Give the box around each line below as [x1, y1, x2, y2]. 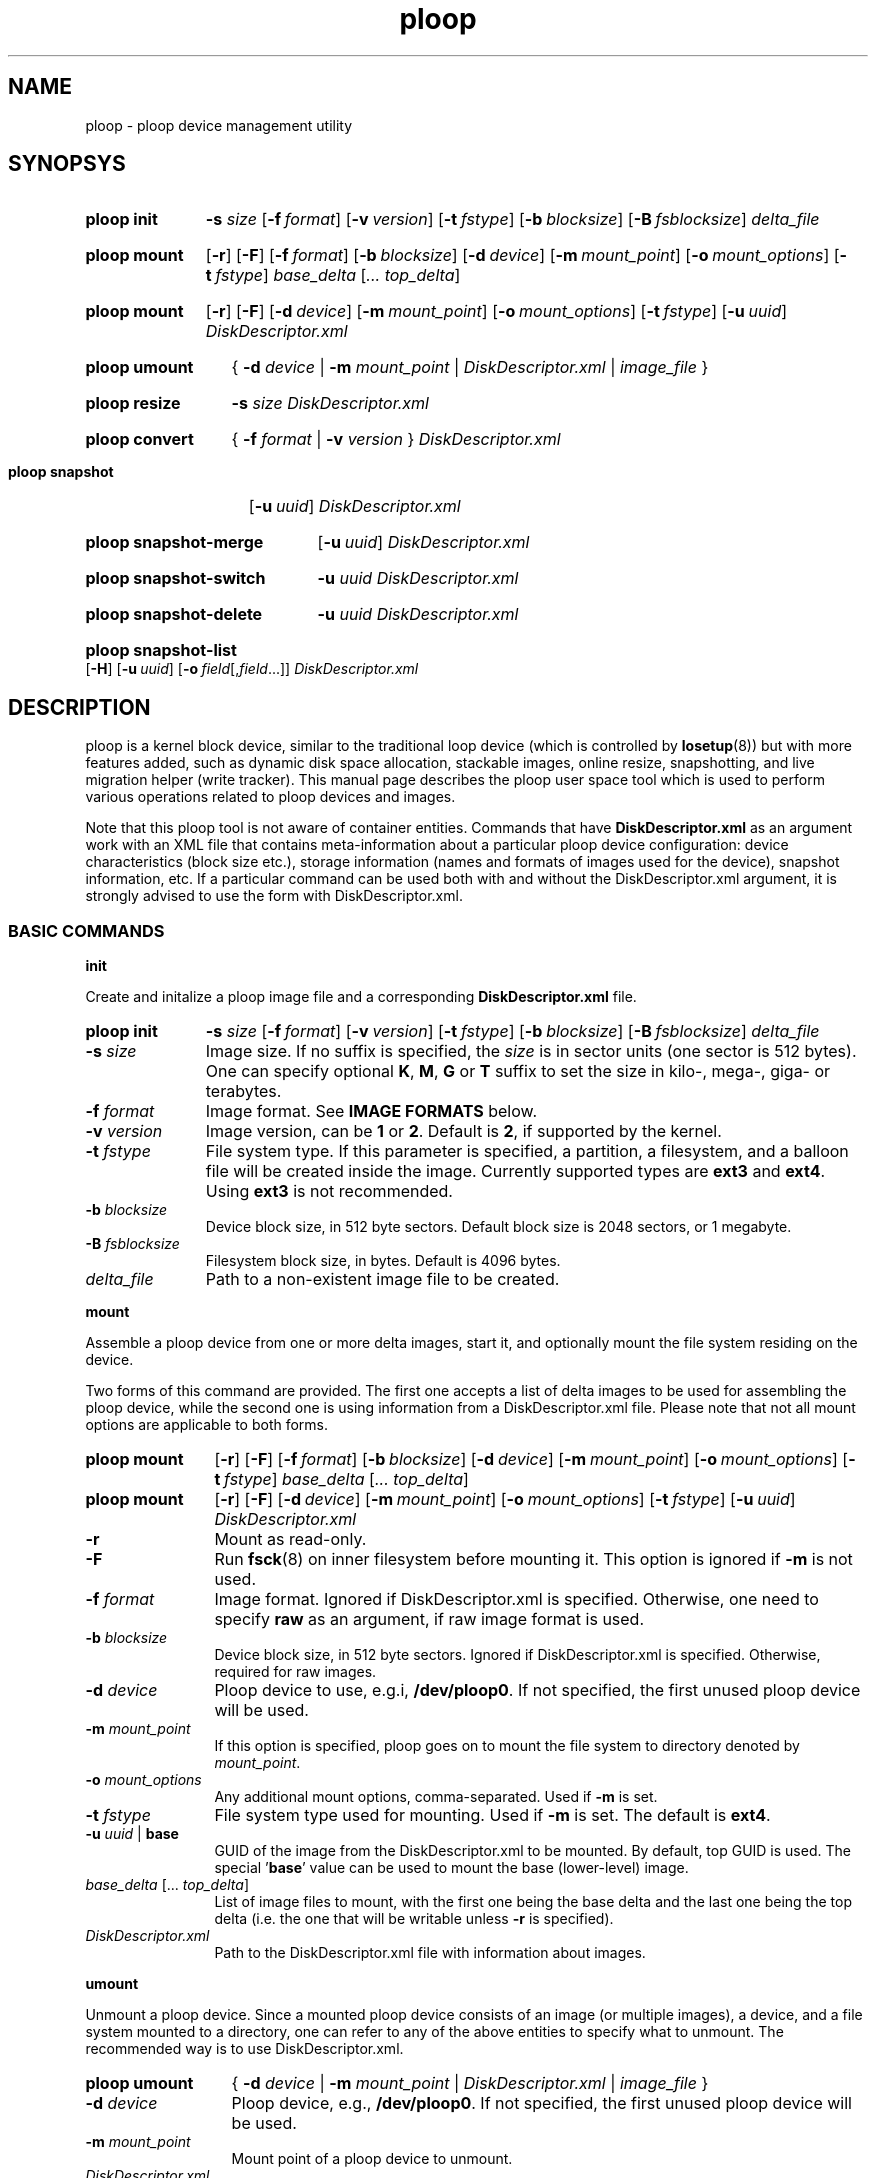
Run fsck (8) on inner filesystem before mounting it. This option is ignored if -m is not [214, 1549, 853, 1570]
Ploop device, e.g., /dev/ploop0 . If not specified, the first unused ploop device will [231, 2093, 852, 2114]
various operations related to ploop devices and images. [85, 788, 456, 806]
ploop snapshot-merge [85, 532, 264, 553]
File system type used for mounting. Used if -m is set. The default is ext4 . [214, 1805, 771, 1826]
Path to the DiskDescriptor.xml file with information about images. [214, 1944, 646, 1962]
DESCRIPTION [8, 694, 151, 720]
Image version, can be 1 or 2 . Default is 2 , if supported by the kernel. [205, 1121, 722, 1142]
